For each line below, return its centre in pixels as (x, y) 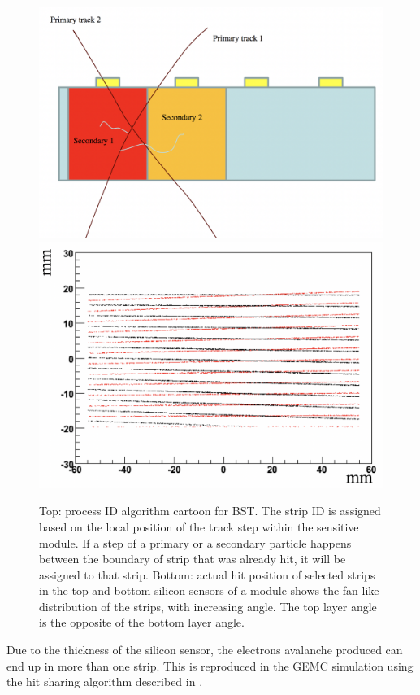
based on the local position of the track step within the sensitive (199, 526)
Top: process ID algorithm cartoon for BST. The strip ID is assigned (210, 511)
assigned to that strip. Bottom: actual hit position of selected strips (207, 574)
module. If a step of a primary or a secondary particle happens (195, 542)
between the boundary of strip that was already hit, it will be (193, 559)
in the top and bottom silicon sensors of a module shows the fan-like (209, 590)
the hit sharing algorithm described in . (105, 682)
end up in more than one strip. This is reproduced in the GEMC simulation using (210, 665)
